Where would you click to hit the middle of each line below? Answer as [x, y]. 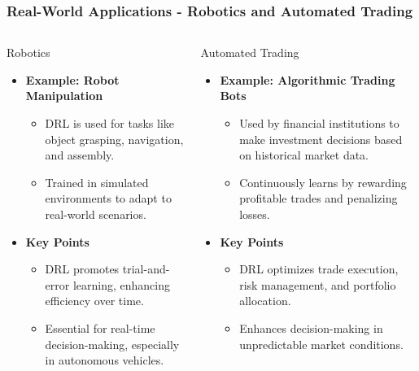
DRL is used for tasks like [110, 123]
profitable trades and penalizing [319, 198]
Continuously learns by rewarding [323, 182]
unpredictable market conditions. [321, 344]
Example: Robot [72, 79]
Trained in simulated [97, 182]
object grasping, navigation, [114, 139]
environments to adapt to [108, 198]
